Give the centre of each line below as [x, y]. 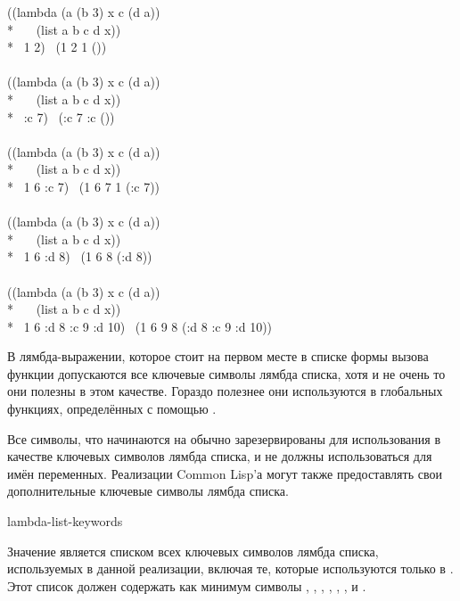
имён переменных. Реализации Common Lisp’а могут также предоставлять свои [225, 473]
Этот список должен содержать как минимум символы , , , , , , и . [187, 585]
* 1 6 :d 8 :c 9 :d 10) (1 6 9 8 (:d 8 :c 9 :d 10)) [140, 326]
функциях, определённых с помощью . [112, 409]
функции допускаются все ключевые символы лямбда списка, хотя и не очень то [226, 373]
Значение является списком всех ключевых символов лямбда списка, [193, 551]
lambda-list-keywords [65, 521]
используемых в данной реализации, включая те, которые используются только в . [230, 568]
